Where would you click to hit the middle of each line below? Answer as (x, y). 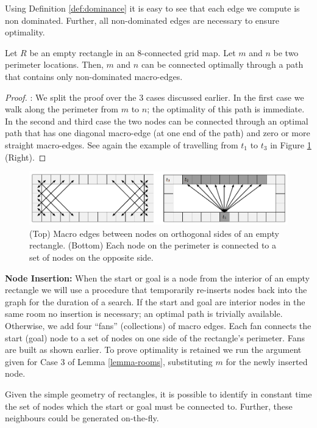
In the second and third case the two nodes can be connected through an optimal (157, 121)
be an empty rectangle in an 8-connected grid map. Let (133, 52)
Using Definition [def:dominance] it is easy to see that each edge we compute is (152, 8)
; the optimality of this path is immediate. (226, 109)
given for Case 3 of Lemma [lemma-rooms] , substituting (109, 361)
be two (286, 52)
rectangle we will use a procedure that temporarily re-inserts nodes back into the (156, 290)
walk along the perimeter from (62, 109)
